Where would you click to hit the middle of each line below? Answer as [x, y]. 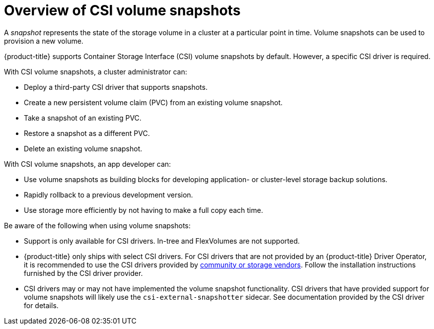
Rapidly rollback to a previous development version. [108, 195]
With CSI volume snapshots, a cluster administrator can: [96, 71]
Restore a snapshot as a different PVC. [87, 133]
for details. [41, 305]
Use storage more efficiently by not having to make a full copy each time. [144, 210]
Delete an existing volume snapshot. [83, 148]
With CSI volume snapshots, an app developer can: [88, 164]
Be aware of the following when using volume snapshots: [97, 225]
